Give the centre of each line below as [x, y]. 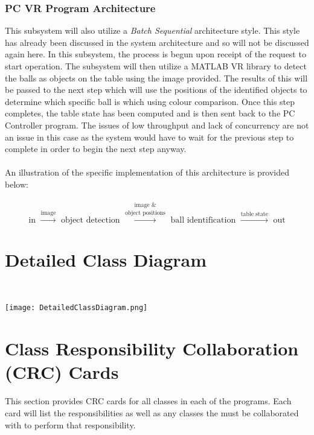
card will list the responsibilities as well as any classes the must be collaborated [152, 413]
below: [17, 184]
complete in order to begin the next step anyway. [96, 149]
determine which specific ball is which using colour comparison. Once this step [150, 101]
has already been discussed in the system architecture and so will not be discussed [157, 42]
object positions [145, 213]
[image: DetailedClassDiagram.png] [76, 308]
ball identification [203, 220]
